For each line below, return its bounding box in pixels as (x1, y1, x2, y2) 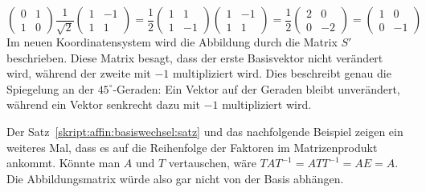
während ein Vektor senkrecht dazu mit (6, 96, 200, 113)
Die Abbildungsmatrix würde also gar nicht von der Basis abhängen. (6, 170, 344, 186)
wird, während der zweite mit (6, 65, 151, 82)
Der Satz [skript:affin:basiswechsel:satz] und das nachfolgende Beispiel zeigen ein (6, 122, 403, 139)
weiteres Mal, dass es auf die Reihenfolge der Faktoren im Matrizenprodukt (6, 138, 378, 155)
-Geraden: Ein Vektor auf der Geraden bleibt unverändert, (113, 80, 400, 97)
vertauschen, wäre (168, 154, 256, 171)
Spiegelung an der (6, 80, 94, 97)
